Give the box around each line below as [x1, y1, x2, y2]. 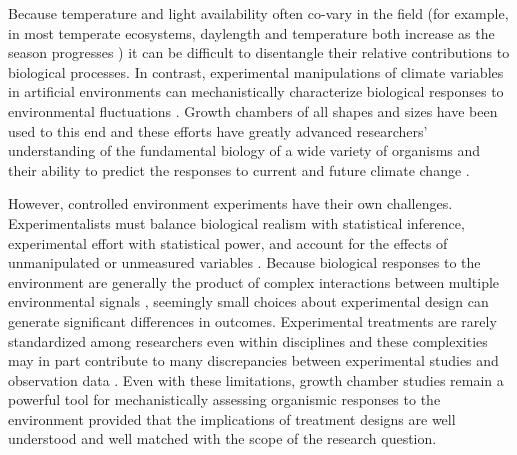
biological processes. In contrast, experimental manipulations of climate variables [8, 61, 504, 82]
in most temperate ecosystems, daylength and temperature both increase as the [8, 22, 495, 43]
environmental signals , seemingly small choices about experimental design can [8, 291, 489, 312]
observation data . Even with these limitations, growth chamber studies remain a [8, 369, 504, 390]
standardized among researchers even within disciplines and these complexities [8, 330, 488, 351]
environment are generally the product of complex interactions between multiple [8, 271, 500, 292]
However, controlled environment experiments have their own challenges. [8, 193, 453, 214]
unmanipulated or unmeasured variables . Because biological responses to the [8, 252, 481, 273]
